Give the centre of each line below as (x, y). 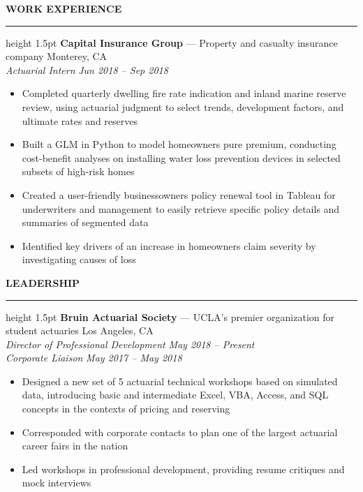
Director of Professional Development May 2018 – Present (130, 344)
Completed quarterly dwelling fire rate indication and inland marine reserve (184, 93)
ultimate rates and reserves (80, 120)
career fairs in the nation (75, 446)
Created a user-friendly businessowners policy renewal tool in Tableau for (179, 194)
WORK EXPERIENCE (64, 8)
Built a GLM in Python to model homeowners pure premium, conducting (179, 144)
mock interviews (57, 483)
